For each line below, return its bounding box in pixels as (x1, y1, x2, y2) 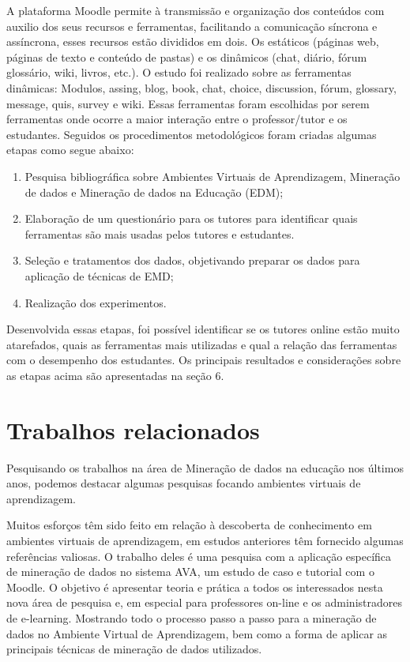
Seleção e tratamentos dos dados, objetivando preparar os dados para (24, 252, 360, 269)
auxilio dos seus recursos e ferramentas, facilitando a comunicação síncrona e (6, 17, 378, 34)
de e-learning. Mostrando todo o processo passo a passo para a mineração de (6, 609, 377, 626)
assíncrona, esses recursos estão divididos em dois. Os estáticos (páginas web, (6, 33, 379, 50)
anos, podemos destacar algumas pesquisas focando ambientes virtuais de (6, 475, 361, 491)
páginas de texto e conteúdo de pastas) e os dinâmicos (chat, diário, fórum (6, 48, 367, 65)
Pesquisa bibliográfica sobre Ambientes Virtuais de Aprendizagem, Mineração (24, 167, 401, 184)
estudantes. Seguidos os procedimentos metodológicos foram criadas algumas (6, 126, 377, 142)
